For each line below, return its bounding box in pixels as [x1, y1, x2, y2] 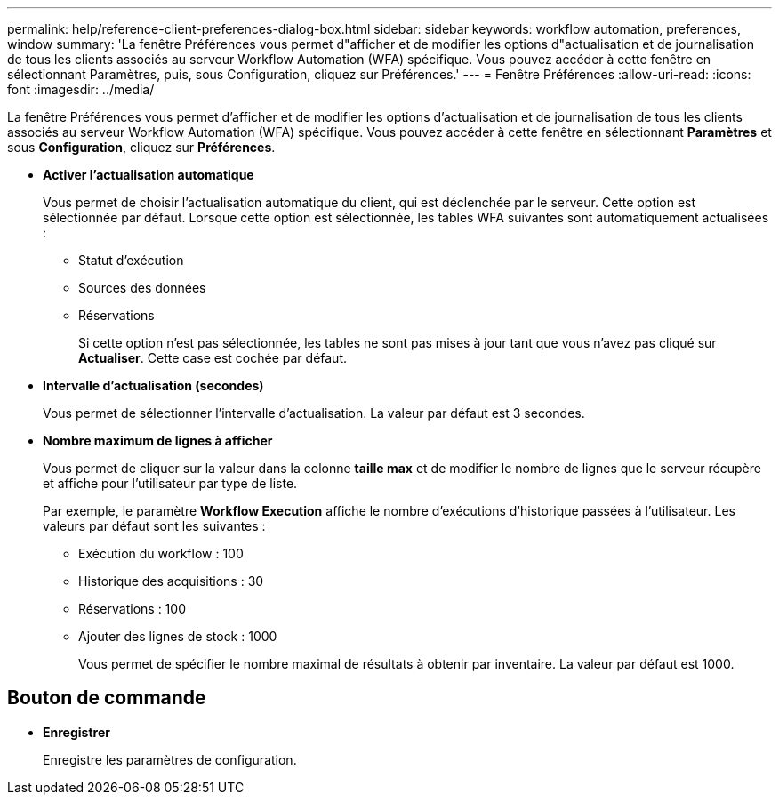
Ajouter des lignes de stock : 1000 [78, 629, 277, 644]
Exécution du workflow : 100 [78, 546, 244, 561]
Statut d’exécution [78, 253, 184, 268]
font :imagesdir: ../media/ [7, 82, 155, 97]
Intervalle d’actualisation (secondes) [43, 378, 264, 393]
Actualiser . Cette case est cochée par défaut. [78, 350, 348, 365]
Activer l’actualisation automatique [43, 167, 254, 182]
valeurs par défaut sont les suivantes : [43, 518, 266, 533]
